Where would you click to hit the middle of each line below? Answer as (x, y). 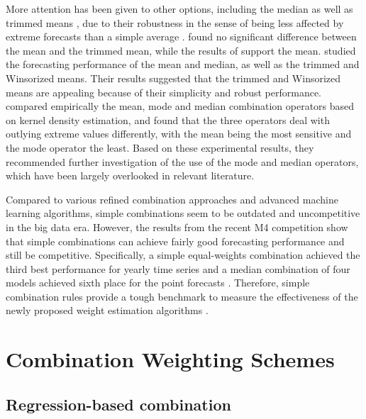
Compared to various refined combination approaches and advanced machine (172, 199)
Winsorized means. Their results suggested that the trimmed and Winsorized (173, 78)
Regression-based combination (118, 404)
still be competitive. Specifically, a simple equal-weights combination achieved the (183, 255)
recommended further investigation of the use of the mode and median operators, (182, 161)
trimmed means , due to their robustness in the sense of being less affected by (175, 22)
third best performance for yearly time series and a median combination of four (178, 268)
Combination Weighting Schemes (170, 359)
